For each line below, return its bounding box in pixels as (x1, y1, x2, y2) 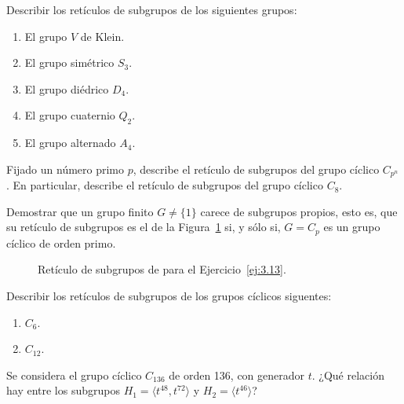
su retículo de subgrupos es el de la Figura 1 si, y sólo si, (6, 219, 281, 235)
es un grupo (323, 219, 380, 235)
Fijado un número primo (6, 160, 125, 177)
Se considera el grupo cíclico (6, 366, 142, 383)
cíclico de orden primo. (6, 234, 116, 251)
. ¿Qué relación (311, 366, 384, 383)
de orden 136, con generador (169, 366, 305, 383)
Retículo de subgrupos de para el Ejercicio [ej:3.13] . (38, 261, 286, 277)
